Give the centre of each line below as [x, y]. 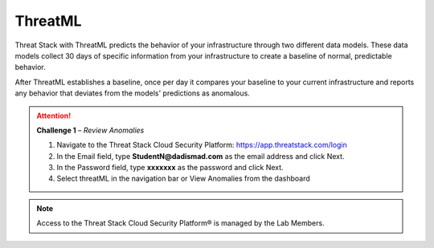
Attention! [54, 116]
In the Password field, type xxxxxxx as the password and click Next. [170, 168]
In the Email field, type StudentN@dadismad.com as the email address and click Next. [201, 156]
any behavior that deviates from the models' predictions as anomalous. [133, 93]
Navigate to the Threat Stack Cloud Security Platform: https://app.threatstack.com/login [202, 145]
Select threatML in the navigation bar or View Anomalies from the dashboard [184, 179]
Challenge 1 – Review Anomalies [90, 130]
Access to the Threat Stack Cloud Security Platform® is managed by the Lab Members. [180, 223]
